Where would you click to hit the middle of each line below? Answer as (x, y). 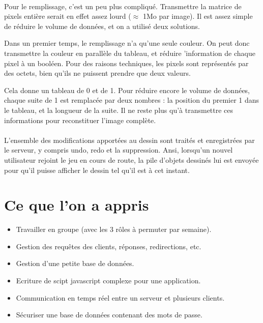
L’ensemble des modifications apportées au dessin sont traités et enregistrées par (129, 140)
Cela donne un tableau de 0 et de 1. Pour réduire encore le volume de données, (127, 90)
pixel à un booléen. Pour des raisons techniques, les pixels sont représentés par (126, 63)
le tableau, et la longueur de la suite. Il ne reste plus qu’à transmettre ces (119, 110)
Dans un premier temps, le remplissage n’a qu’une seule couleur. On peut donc (127, 43)
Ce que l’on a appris (77, 205)
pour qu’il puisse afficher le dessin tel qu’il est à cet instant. (97, 170)
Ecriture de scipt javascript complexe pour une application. (108, 280)
